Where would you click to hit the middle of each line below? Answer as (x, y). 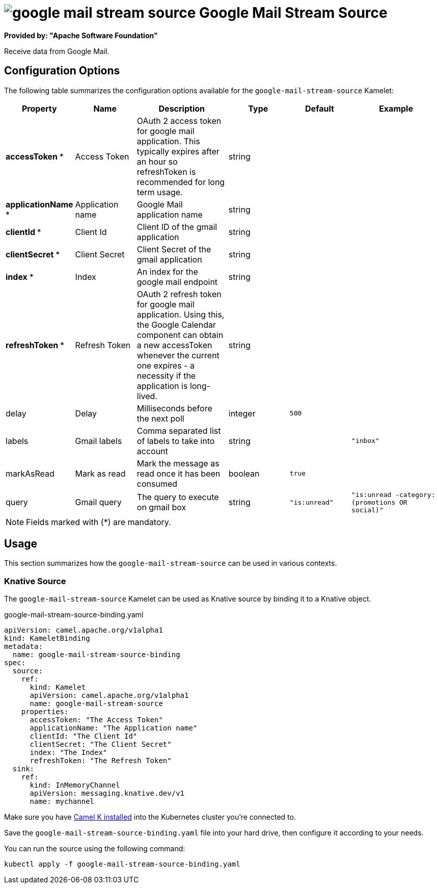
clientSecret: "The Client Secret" (101, 745)
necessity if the (166, 375)
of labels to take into (176, 441)
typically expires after (178, 151)
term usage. (160, 192)
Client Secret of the (174, 249)
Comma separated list (179, 430)
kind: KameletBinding (47, 638)
